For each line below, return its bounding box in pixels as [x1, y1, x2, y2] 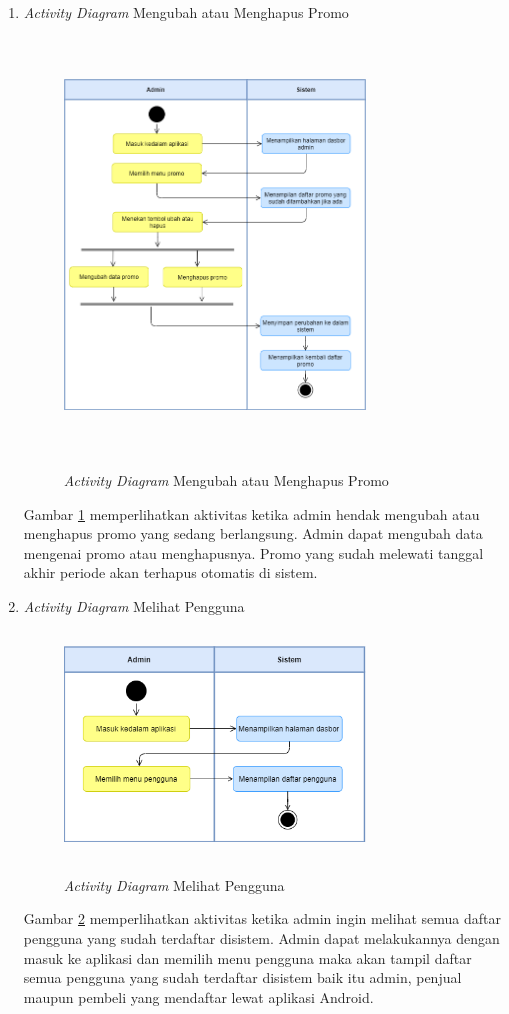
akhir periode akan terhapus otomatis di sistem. [23, 562, 318, 583]
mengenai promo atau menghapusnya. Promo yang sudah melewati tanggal [23, 542, 484, 563]
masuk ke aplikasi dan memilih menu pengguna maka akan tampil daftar [23, 947, 472, 968]
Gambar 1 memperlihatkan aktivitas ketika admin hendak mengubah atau [23, 503, 480, 524]
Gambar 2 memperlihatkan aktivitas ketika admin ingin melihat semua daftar [23, 908, 501, 929]
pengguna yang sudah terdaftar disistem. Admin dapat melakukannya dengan [23, 928, 500, 949]
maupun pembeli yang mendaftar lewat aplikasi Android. [23, 986, 374, 1007]
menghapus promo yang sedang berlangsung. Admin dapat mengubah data [23, 523, 483, 544]
